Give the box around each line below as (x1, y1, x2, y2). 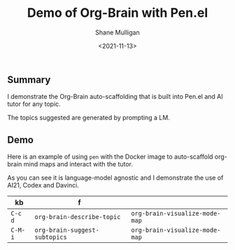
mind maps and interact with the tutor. (23, 160, 134, 169)
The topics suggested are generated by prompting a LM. (7, 114, 170, 122)
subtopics (34, 233, 68, 242)
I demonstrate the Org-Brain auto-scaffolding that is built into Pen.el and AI (7, 93, 224, 101)
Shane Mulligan (95, 28, 140, 37)
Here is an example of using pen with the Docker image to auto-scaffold (7, 152, 213, 161)
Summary (7, 74, 51, 86)
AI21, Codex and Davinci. (7, 181, 79, 190)
